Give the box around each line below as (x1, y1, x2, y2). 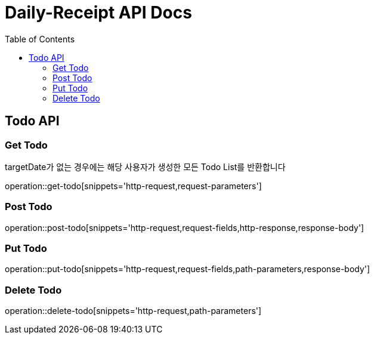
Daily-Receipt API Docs (5, 2, 192, 23)
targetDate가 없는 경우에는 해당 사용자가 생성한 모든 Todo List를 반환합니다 (5, 161, 286, 172)
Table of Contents (5, 33, 75, 44)
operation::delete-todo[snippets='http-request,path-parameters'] (5, 306, 262, 316)
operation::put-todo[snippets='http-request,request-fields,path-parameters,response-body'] (5, 264, 370, 275)
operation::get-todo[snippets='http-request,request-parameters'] (5, 180, 262, 191)
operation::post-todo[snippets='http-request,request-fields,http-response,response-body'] (5, 222, 364, 233)
